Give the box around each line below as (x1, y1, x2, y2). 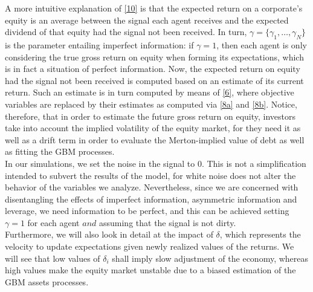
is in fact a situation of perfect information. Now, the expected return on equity (5, 62, 300, 75)
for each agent (27, 216, 80, 229)
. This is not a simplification (201, 157, 306, 169)
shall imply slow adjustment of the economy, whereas (112, 251, 309, 264)
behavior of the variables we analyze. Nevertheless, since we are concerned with (5, 181, 298, 193)
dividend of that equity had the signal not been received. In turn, (5, 25, 247, 38)
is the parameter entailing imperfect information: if (5, 38, 194, 51)
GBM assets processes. (5, 275, 89, 288)
